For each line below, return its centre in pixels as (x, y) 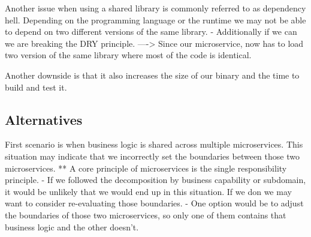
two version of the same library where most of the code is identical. (128, 55)
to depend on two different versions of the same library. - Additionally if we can (151, 31)
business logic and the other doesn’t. (72, 226)
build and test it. (36, 87)
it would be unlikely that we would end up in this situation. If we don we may (148, 191)
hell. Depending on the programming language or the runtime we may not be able (155, 19)
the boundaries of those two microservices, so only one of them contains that (146, 214)
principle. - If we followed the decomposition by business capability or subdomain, (155, 180)
